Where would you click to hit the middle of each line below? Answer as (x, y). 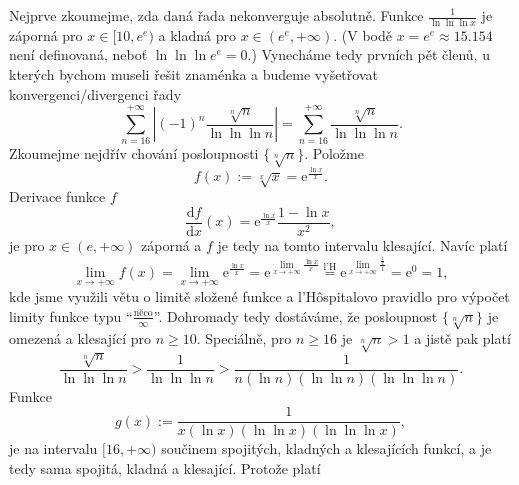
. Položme (334, 153)
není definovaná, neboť (78, 54)
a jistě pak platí (462, 338)
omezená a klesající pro (80, 338)
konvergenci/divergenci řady (95, 93)
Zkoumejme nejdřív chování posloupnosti (134, 153)
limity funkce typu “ (71, 315)
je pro (27, 245)
